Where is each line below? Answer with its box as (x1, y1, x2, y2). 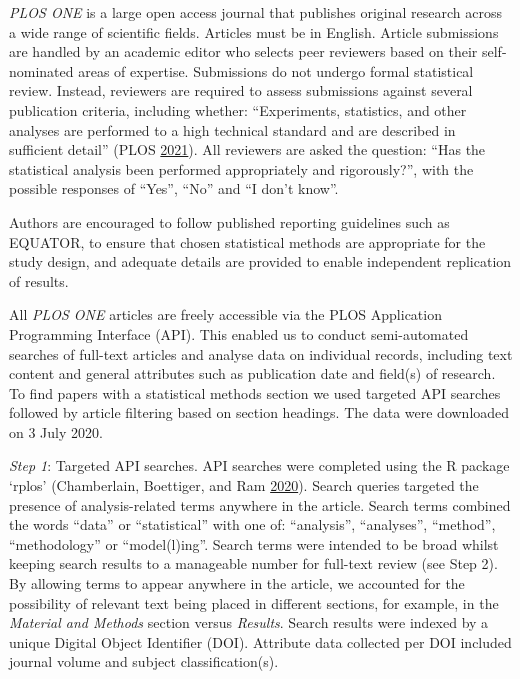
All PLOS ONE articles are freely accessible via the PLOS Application (9, 304, 442, 325)
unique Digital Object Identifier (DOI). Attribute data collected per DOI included (9, 631, 512, 652)
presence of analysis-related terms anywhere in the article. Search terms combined (9, 494, 511, 515)
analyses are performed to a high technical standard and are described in (9, 119, 456, 140)
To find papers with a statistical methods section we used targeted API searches (9, 382, 501, 403)
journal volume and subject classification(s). (9, 651, 279, 672)
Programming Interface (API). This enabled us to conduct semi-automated (9, 323, 469, 344)
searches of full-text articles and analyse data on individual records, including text (9, 343, 513, 364)
